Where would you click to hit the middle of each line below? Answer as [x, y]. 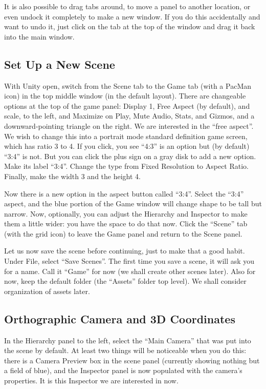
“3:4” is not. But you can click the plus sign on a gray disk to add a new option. [130, 156]
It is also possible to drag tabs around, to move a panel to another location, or [127, 6]
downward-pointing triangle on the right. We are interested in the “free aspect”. [129, 125]
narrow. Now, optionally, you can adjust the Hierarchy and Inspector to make [126, 213]
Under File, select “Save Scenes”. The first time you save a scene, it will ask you [129, 261]
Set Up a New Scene [60, 64]
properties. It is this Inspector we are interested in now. [91, 381]
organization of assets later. [47, 291]
